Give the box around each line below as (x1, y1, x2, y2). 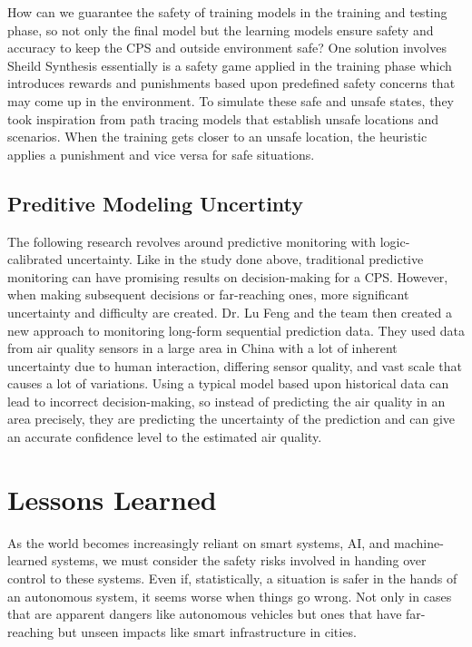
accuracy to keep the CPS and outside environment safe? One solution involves (7, 38, 447, 57)
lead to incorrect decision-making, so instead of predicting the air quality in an (7, 391, 446, 410)
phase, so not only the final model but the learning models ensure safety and (7, 20, 434, 39)
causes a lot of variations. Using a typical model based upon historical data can (7, 374, 449, 393)
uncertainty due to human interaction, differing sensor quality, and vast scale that (7, 356, 462, 375)
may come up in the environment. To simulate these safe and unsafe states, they (7, 91, 455, 110)
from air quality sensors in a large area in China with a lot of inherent (7, 338, 398, 358)
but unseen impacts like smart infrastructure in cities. (57, 622, 357, 641)
